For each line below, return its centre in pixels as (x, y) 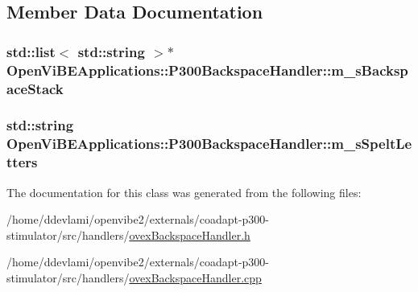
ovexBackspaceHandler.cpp (195, 277)
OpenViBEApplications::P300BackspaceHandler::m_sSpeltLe (209, 144)
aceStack (35, 88)
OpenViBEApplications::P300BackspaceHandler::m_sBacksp (207, 70)
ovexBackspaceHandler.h (190, 234)
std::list (31, 51)
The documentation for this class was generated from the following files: (184, 192)
